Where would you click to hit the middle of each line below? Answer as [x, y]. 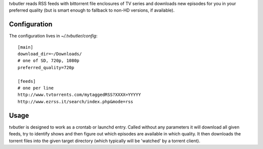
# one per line [36, 88]
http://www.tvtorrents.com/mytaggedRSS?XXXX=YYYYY [79, 95]
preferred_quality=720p [46, 67]
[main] [26, 47]
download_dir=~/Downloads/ [50, 54]
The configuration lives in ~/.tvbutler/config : [53, 36]
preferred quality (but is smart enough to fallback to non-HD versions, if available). [92, 10]
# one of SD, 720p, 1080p [49, 61]
